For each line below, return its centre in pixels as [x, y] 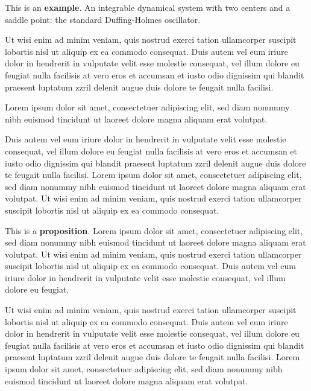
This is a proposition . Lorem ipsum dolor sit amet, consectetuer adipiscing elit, [154, 230]
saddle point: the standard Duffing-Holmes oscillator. [103, 19]
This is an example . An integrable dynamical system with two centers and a [148, 7]
